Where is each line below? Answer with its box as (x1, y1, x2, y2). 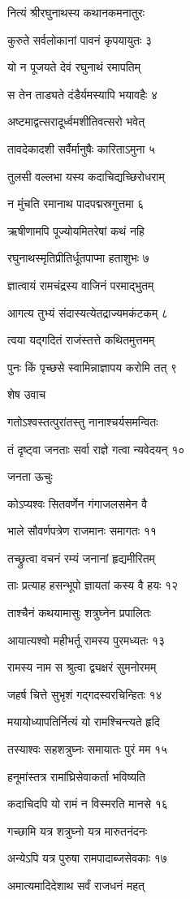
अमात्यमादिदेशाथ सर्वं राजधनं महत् (7, 877, 145, 893)
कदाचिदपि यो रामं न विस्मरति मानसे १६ (7, 795, 168, 812)
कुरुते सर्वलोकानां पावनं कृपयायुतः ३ (7, 31, 153, 48)
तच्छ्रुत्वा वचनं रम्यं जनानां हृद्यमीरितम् (7, 549, 155, 566)
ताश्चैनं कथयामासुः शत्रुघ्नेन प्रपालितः (7, 604, 152, 621)
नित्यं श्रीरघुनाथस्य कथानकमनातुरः (7, 4, 145, 20)
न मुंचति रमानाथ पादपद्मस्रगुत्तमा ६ (7, 195, 145, 212)
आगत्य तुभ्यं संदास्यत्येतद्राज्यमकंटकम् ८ (7, 304, 168, 321)
